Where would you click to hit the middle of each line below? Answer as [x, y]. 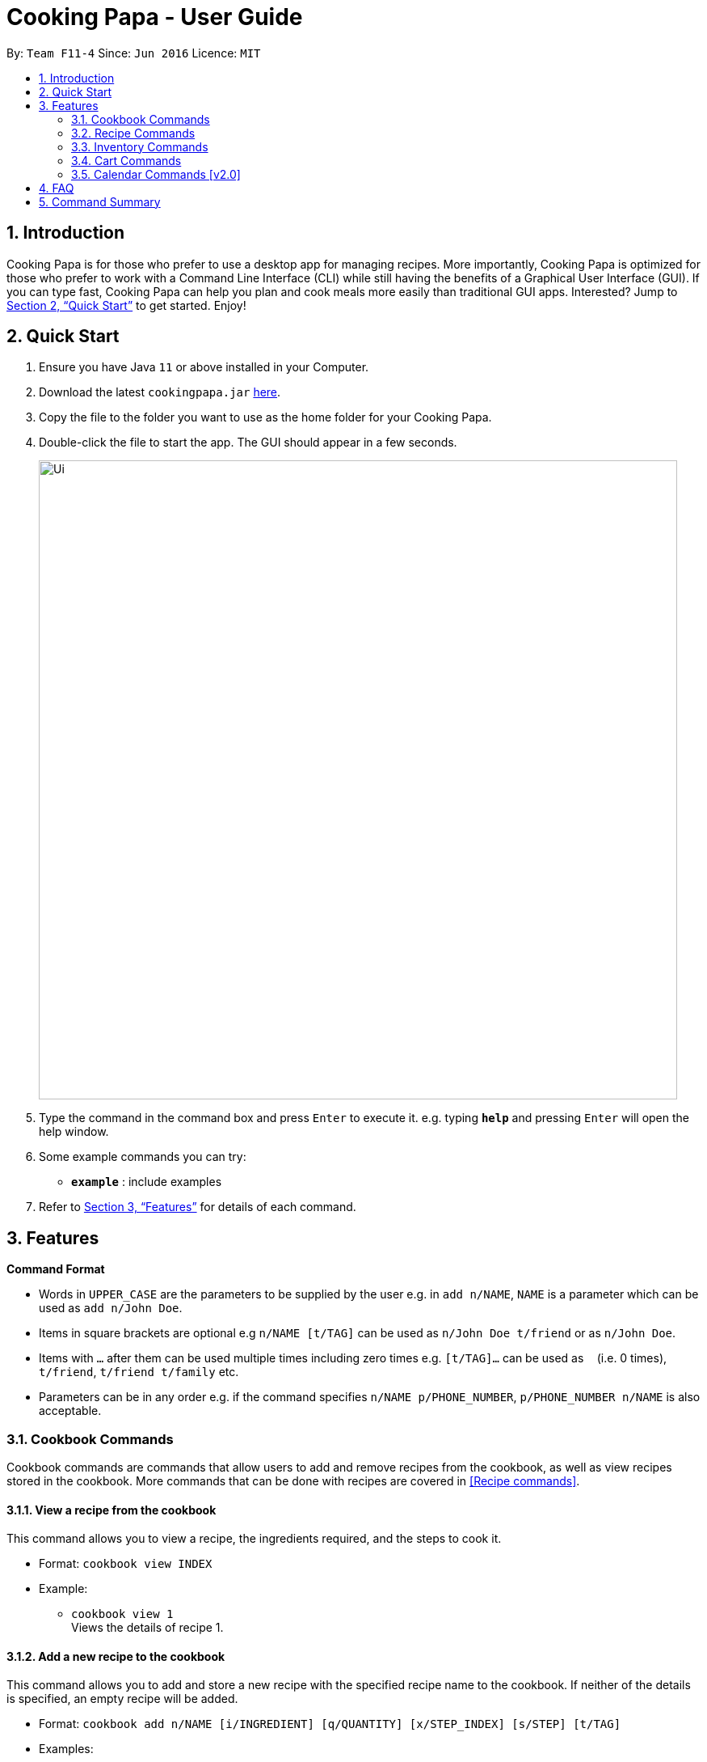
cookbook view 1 [122, 1614]
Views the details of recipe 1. [147, 1628]
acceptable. [70, 1411]
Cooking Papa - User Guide [155, 17]
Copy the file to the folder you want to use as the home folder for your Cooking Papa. [265, 417]
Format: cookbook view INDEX [126, 1564]
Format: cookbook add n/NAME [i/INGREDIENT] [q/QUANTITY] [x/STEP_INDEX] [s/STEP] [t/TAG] [330, 1724]
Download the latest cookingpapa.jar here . [160, 392]
